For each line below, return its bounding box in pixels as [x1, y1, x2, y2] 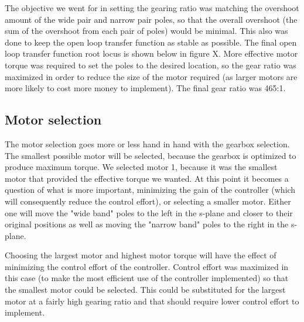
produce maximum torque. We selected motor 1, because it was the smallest [5, 161, 278, 173]
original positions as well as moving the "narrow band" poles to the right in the [5, 218, 289, 230]
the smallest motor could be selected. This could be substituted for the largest [5, 283, 286, 296]
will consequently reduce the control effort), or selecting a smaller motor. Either [5, 195, 291, 207]
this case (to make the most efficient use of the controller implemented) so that [5, 272, 289, 284]
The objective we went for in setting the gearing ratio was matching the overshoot [5, 2, 299, 13]
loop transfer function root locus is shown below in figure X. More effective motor [5, 47, 298, 60]
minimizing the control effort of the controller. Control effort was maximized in [5, 260, 289, 272]
